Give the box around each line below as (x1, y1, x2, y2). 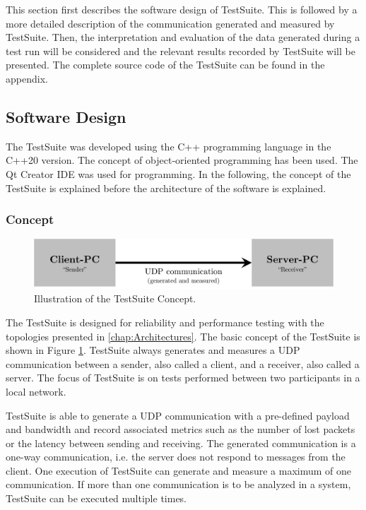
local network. (6, 384, 66, 398)
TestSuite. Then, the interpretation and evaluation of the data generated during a (6, 30, 360, 45)
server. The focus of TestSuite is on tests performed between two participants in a (6, 370, 360, 385)
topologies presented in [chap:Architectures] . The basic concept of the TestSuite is (6, 328, 360, 343)
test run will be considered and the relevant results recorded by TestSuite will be (6, 43, 355, 58)
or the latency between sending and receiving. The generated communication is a (6, 435, 356, 450)
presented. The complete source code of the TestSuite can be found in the (6, 57, 325, 72)
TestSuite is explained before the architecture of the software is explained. (6, 180, 326, 195)
